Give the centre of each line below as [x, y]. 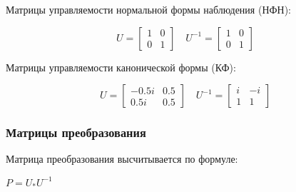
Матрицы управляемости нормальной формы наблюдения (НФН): [148, 9]
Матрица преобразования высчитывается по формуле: [122, 159]
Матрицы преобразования [76, 132]
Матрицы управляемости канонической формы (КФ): [121, 67]
